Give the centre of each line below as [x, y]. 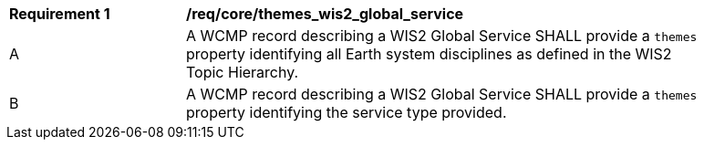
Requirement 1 [60, 14]
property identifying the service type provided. [347, 112]
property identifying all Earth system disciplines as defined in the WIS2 [429, 54]
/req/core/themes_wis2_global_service [325, 14]
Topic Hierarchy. [243, 72]
